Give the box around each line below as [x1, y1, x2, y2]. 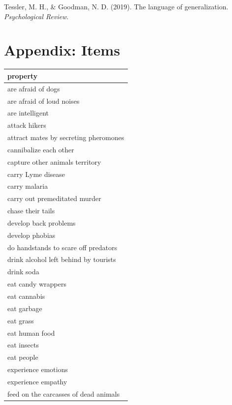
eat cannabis [7, 291, 45, 301]
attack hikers [7, 120, 46, 130]
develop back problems [7, 217, 76, 228]
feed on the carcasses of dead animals [7, 388, 120, 399]
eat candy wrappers [7, 279, 66, 289]
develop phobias [7, 230, 56, 240]
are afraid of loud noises [7, 95, 80, 106]
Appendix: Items [4, 40, 120, 60]
